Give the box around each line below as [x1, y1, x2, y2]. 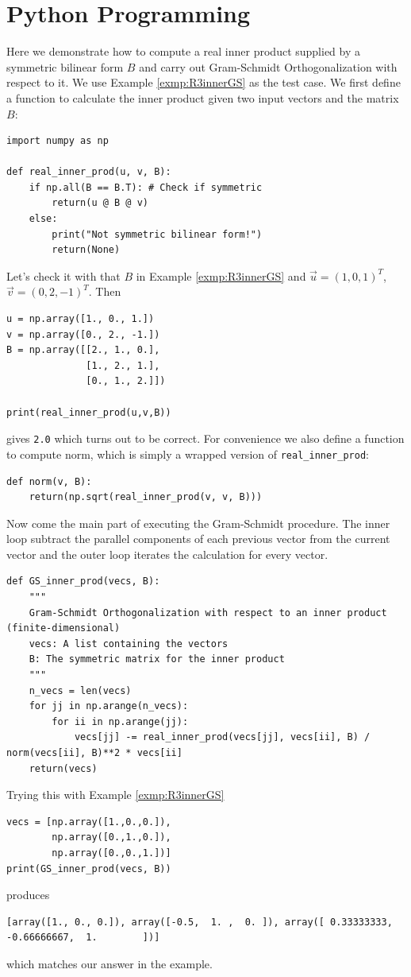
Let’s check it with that [6, 267, 121, 284]
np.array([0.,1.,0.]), [52, 832, 171, 843]
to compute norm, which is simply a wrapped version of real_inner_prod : [6, 445, 369, 462]
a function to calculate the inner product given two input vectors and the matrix [6, 89, 399, 106]
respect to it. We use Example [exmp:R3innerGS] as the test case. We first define [6, 74, 401, 91]
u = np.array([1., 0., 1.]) [6, 313, 155, 325]
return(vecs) [29, 762, 98, 774]
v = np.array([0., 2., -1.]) [6, 328, 160, 340]
